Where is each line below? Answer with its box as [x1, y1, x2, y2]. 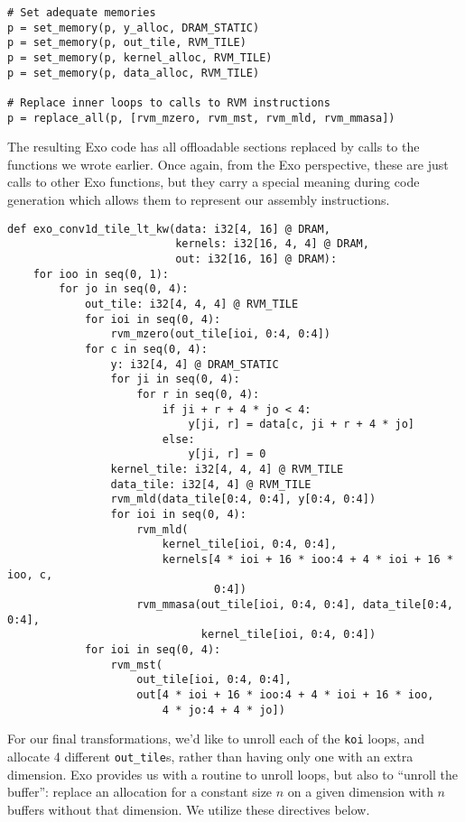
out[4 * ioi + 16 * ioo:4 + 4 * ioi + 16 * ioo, [136, 688, 434, 701]
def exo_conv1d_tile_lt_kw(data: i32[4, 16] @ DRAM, [7, 222, 330, 236]
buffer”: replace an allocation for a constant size [7, 782, 273, 801]
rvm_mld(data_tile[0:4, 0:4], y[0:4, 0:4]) [110, 493, 377, 506]
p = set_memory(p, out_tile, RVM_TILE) [7, 36, 246, 50]
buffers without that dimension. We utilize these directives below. [7, 799, 370, 818]
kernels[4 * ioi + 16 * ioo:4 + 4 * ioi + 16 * [162, 553, 453, 567]
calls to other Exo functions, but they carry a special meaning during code [7, 172, 420, 191]
